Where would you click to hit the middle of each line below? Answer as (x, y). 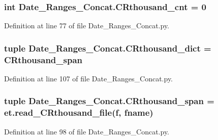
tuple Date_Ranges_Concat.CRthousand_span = (109, 101)
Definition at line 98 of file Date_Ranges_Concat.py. (87, 131)
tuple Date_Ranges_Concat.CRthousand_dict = (108, 48)
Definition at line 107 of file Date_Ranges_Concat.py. (89, 78)
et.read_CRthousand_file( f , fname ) (79, 112)
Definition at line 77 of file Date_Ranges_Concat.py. (87, 26)
